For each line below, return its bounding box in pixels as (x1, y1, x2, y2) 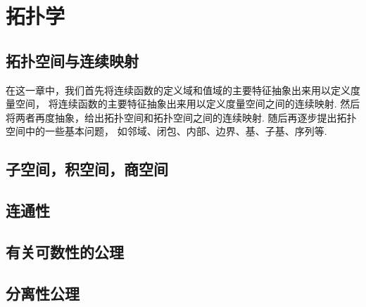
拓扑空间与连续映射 (6, 49, 139, 71)
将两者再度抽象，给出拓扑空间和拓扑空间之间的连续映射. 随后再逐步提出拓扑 (6, 110, 357, 124)
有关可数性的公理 (6, 240, 124, 262)
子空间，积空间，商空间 (6, 158, 168, 180)
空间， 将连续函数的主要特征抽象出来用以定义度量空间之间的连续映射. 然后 (15, 96, 360, 111)
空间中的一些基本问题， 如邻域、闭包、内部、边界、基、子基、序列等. (6, 124, 327, 138)
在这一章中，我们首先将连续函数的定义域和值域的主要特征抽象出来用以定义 (6, 82, 351, 97)
